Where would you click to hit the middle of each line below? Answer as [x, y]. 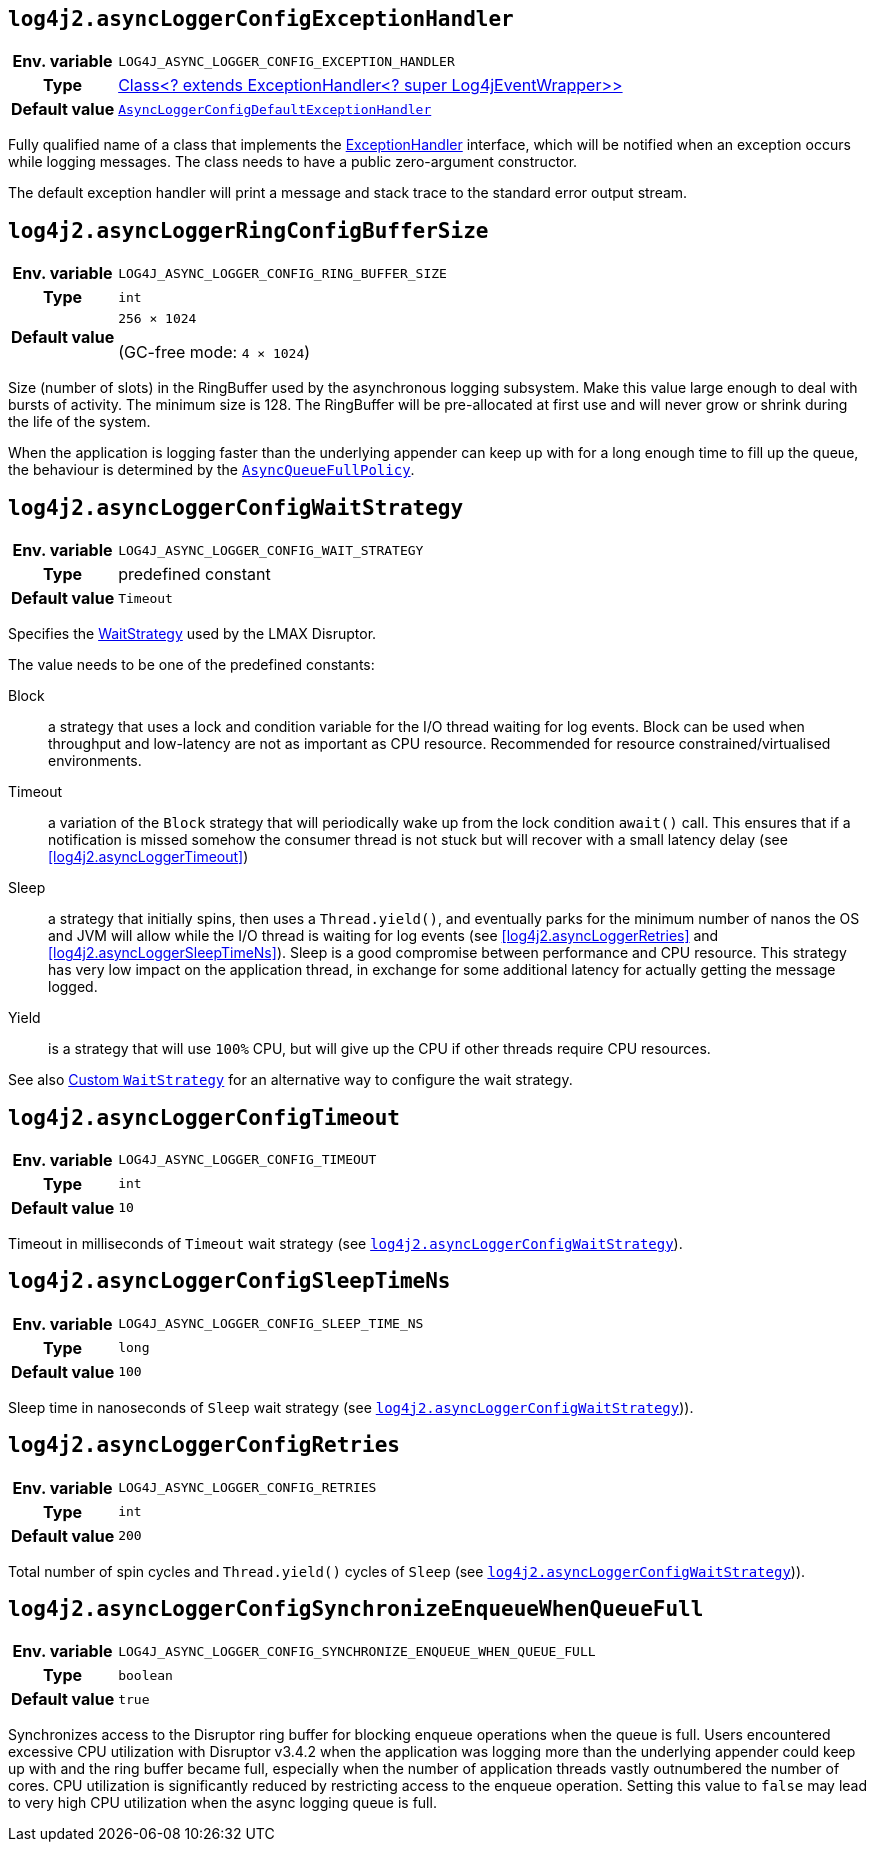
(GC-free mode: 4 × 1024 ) [214, 352]
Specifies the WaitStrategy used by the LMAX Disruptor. [192, 634]
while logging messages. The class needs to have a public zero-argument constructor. [293, 162]
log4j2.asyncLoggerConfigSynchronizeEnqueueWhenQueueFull [356, 1609]
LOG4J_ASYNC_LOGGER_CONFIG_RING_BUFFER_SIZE [282, 273]
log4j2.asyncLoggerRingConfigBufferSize [248, 230]
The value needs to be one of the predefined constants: [191, 665]
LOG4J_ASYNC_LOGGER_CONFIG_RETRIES [247, 1488]
